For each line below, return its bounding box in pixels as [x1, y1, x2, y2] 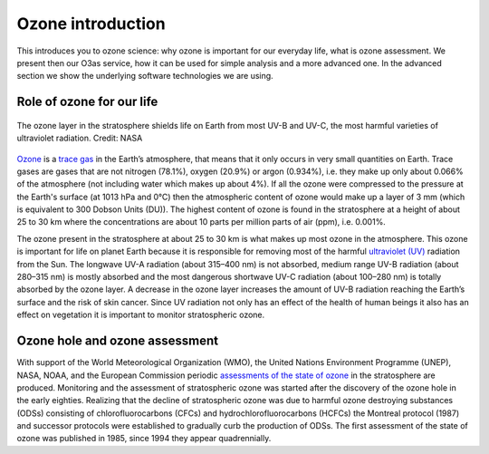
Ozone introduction [16, 14, 167, 34]
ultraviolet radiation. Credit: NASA [16, 132, 143, 144]
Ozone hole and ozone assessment [16, 333, 219, 349]
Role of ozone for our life [16, 94, 158, 110]
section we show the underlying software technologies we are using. [16, 71, 273, 82]
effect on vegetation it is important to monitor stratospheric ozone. [16, 309, 265, 321]
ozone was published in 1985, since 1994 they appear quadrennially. [16, 433, 272, 444]
